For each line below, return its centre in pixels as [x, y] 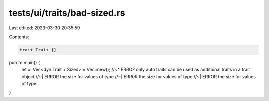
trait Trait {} [38, 50]
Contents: [19, 37]
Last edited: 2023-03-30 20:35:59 [45, 28]
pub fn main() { [25, 62]
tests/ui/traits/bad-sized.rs [67, 13]
